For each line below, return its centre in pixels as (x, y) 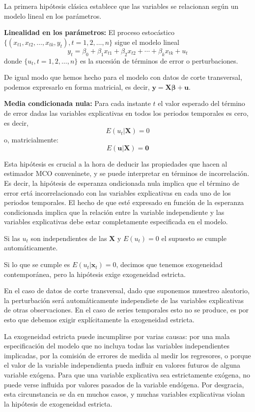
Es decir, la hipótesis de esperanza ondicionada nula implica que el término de (122, 183)
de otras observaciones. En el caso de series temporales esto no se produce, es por (127, 310)
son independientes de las (69, 238)
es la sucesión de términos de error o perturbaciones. (159, 60)
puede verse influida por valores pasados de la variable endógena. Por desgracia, (124, 384)
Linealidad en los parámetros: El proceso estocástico (89, 32)
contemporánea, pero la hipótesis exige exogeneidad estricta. (95, 274)
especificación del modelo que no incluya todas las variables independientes (117, 346)
